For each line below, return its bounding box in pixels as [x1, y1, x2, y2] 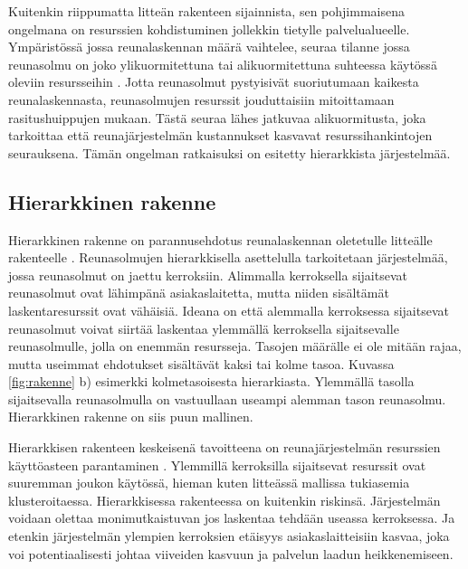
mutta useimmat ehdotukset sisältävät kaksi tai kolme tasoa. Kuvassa [8, 354, 395, 373]
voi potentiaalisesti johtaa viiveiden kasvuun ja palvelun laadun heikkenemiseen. [8, 544, 454, 563]
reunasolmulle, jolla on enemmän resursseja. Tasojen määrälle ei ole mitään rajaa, [8, 337, 462, 356]
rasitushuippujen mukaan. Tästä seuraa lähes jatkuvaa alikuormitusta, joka [8, 108, 426, 127]
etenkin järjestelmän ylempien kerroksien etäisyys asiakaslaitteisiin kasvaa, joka [8, 526, 450, 545]
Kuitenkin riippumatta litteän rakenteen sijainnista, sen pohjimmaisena [8, 2, 405, 20]
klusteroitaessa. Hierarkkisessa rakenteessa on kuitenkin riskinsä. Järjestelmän [8, 490, 441, 509]
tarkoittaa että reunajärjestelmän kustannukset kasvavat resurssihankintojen [8, 126, 433, 145]
